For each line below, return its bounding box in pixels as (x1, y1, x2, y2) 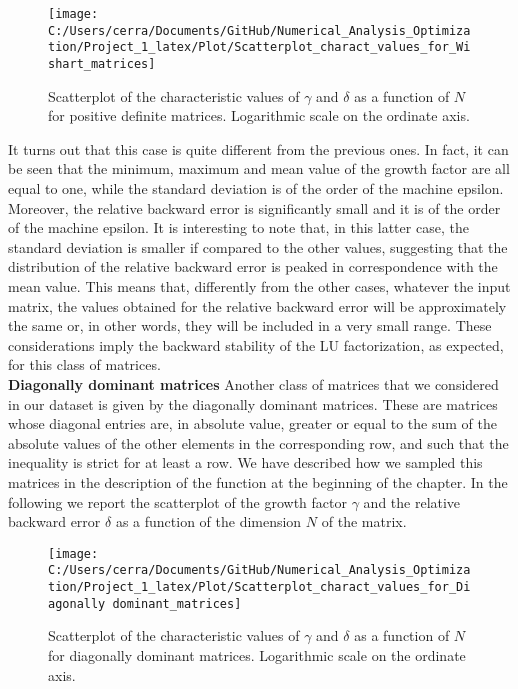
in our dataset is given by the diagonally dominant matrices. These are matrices (8, 393, 498, 414)
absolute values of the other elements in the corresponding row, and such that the (8, 432, 509, 453)
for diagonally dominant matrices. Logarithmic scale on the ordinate (48, 644, 466, 665)
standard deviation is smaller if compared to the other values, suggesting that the (8, 236, 508, 257)
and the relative (363, 491, 461, 512)
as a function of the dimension (115, 511, 302, 532)
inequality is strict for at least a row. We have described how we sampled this (8, 452, 483, 473)
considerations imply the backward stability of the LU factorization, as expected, (8, 334, 504, 355)
